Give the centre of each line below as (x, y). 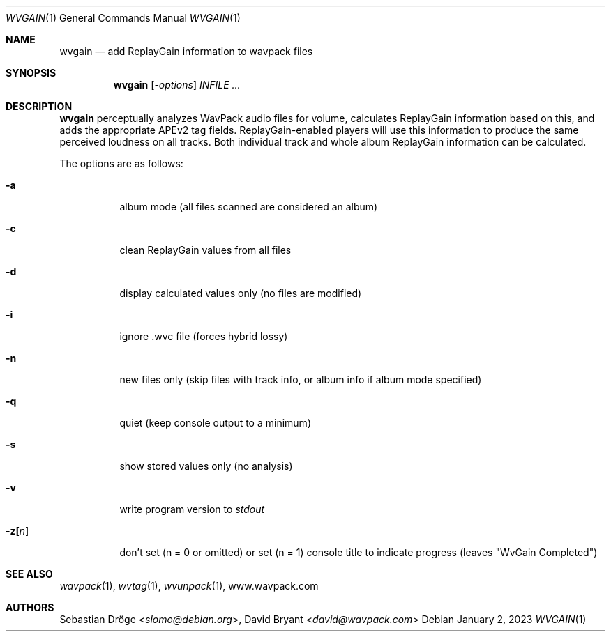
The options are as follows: (121, 163)
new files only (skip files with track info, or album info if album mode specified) (301, 379)
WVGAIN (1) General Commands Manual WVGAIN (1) (123, 18)
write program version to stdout (192, 509)
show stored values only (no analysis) (206, 466)
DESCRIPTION (39, 106)
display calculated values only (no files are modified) (241, 293)
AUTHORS (30, 607)
